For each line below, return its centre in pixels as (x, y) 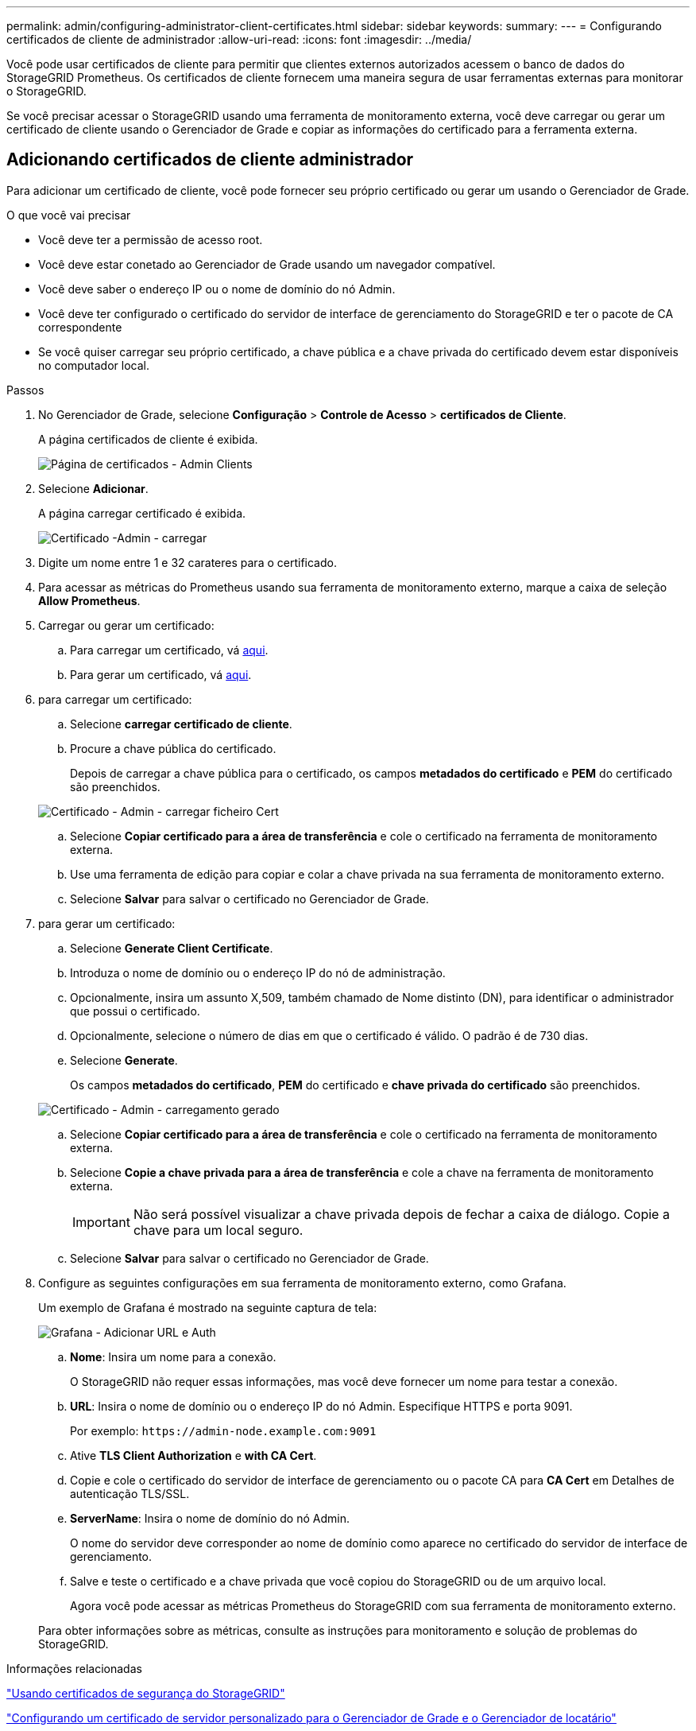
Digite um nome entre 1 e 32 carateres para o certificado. (188, 562)
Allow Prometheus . (89, 600)
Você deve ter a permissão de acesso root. (151, 239)
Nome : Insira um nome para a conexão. (173, 1356)
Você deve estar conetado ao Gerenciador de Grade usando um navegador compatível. (267, 264)
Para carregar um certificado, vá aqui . (169, 650)
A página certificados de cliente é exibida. (148, 439)
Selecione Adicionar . (93, 488)
